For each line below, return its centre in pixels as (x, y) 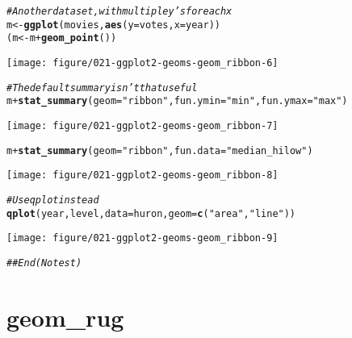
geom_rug (65, 317)
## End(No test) (44, 263)
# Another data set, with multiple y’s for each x (119, 11)
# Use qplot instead (53, 200)
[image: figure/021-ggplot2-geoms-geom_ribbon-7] (142, 125)
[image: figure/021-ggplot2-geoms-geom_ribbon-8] (142, 175)
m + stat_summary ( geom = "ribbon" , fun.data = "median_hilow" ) (160, 150)
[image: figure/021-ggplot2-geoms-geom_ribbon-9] (142, 238)
